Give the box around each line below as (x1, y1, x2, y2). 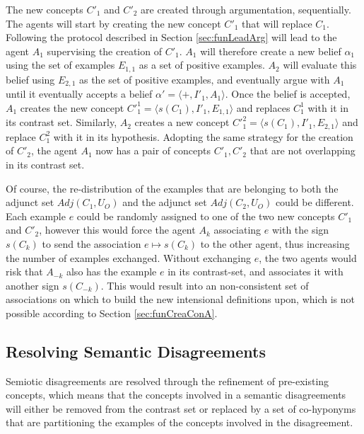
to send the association (42, 236, 141, 251)
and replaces (236, 100, 290, 115)
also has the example (66, 264, 157, 279)
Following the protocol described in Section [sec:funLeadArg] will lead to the (6, 30, 337, 45)
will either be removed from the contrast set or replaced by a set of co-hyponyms (6, 401, 356, 416)
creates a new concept (134, 115, 230, 130)
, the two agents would (259, 250, 357, 265)
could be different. (275, 195, 354, 210)
